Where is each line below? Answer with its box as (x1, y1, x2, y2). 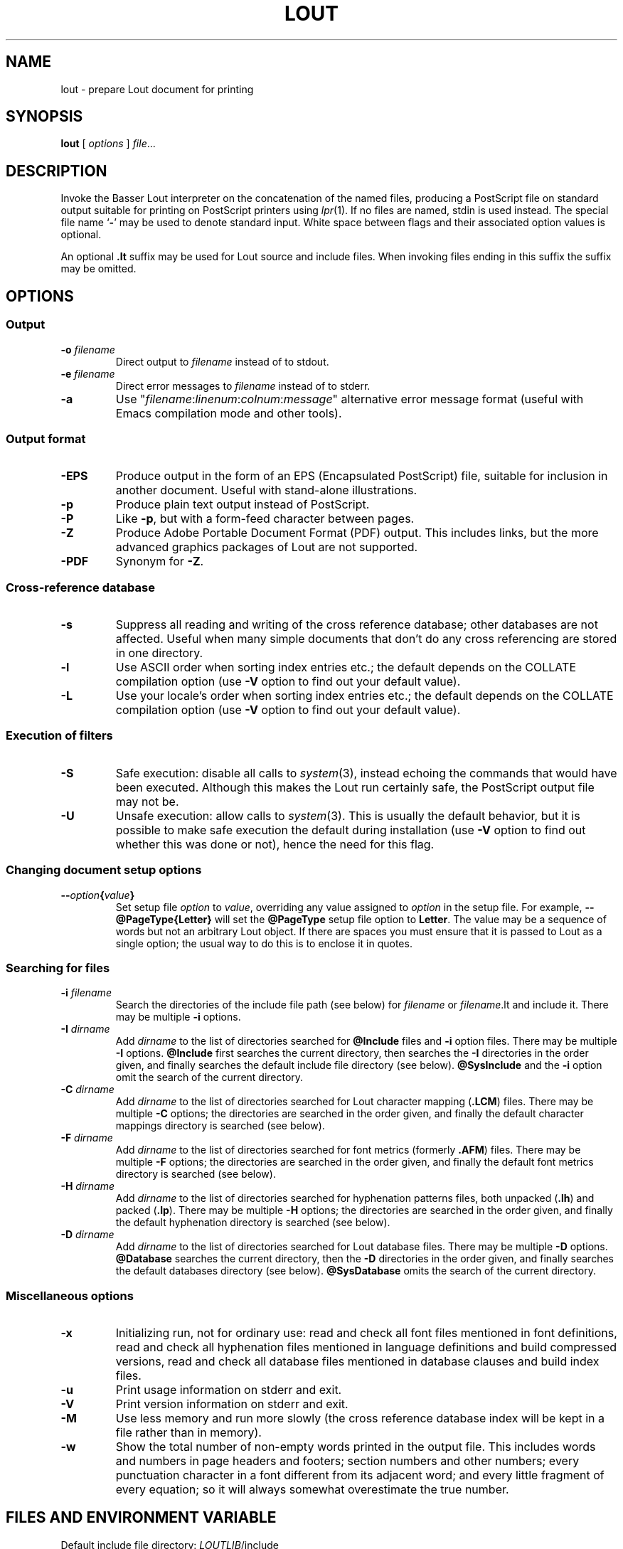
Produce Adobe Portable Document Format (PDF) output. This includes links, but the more (115, 526, 599, 541)
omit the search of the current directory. (115, 1071, 304, 1084)
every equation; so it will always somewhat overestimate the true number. (115, 1482, 509, 1496)
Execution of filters (6, 728, 113, 743)
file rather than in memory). (115, 1425, 262, 1439)
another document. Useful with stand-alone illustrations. (115, 483, 417, 498)
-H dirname (60, 1180, 115, 1193)
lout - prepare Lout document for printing (60, 82, 254, 95)
